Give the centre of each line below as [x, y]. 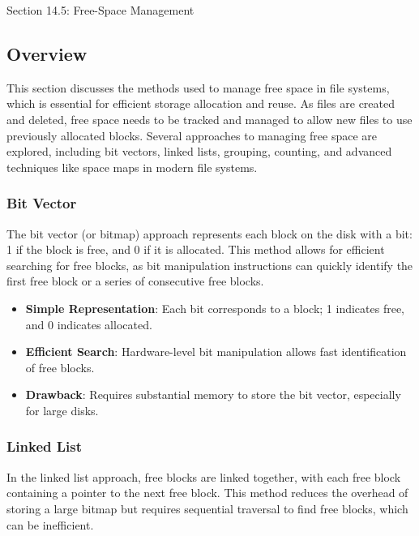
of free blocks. [60, 367]
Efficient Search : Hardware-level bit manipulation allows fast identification [216, 352]
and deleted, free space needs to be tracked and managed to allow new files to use [209, 119]
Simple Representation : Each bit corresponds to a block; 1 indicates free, [215, 308]
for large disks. [62, 410]
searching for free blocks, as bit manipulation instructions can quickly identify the [210, 265]
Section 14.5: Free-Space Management [100, 10]
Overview [47, 53]
